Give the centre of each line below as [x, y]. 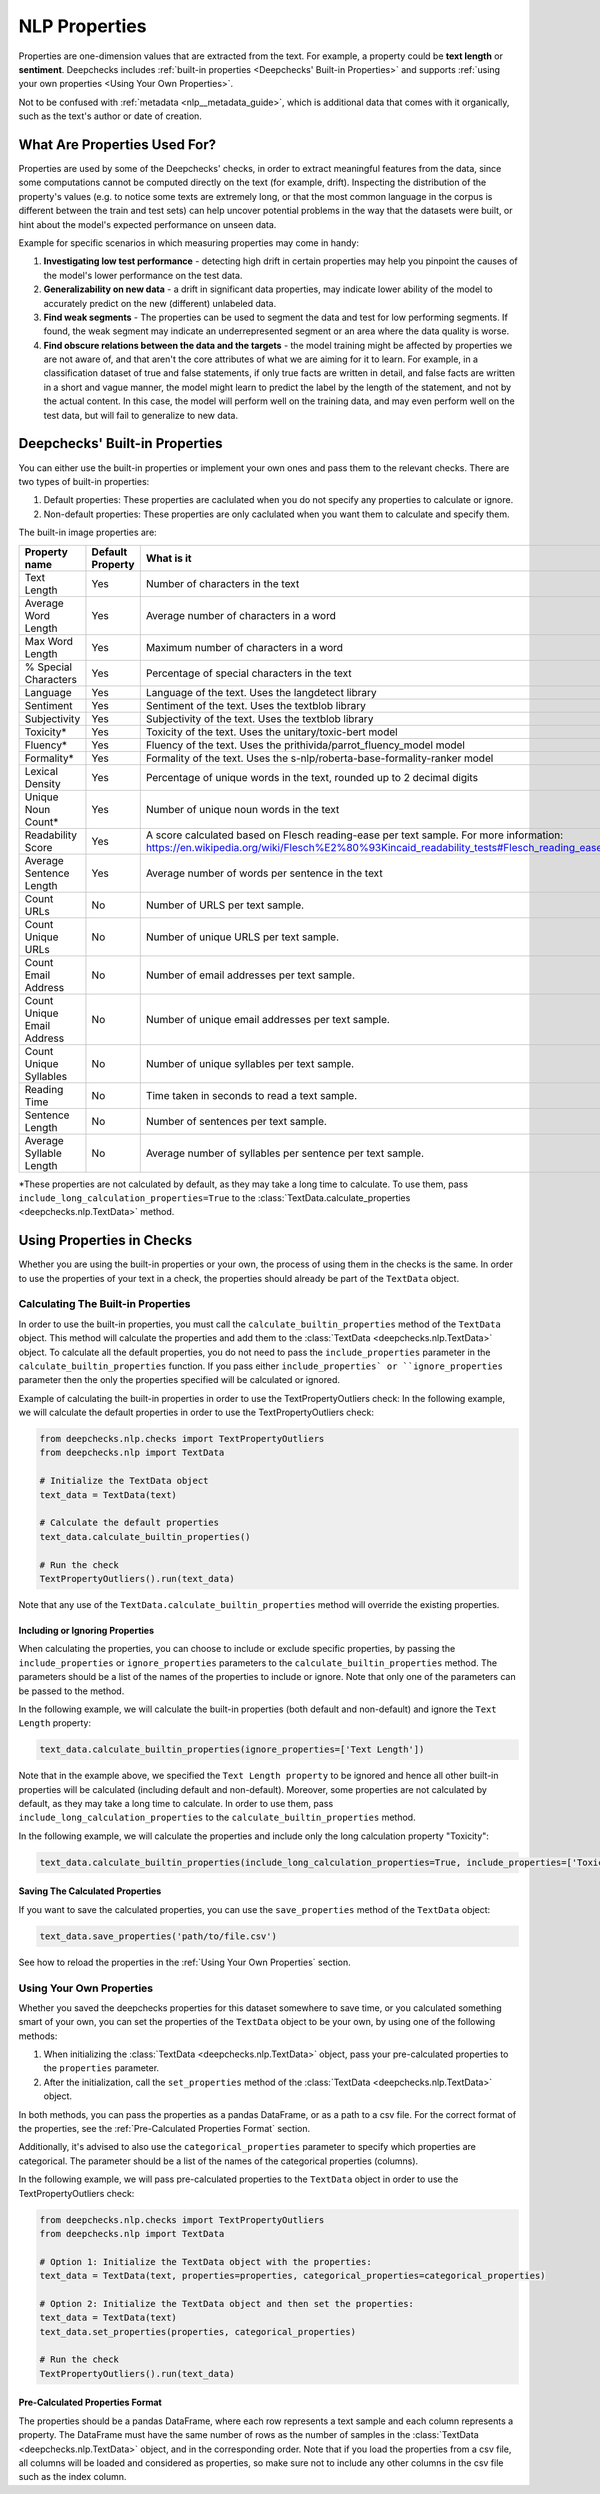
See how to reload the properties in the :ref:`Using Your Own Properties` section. [184, 1962]
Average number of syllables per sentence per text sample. [285, 1153]
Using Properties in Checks [105, 1240]
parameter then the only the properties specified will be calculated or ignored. [179, 1380]
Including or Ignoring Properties [86, 1630]
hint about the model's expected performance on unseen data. [147, 224]
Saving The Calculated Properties [90, 1891]
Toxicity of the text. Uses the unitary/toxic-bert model [272, 732]
